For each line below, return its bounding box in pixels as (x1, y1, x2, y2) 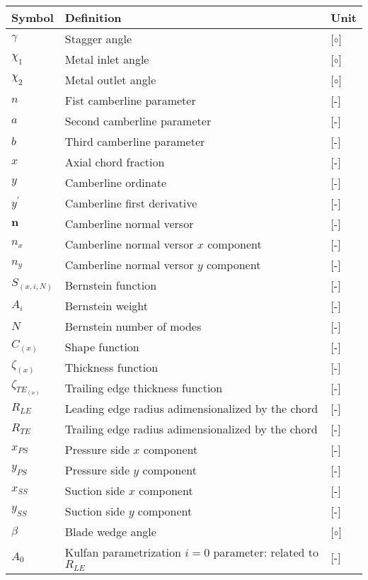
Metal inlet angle (64, 51, 149, 67)
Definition (64, 9, 122, 25)
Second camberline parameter (64, 113, 212, 129)
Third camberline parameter (64, 133, 205, 149)
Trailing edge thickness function (64, 380, 223, 396)
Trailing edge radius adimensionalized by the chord (64, 421, 318, 437)
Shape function (64, 339, 139, 355)
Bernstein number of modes (64, 318, 202, 334)
